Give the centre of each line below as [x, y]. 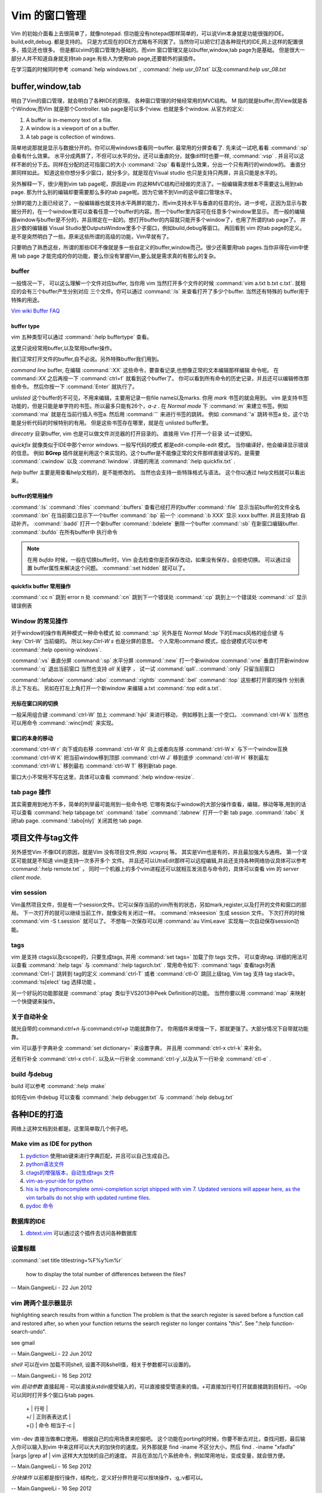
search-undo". [29, 1332]
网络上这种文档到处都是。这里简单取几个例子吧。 [71, 1128]
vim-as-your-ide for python [60, 1181]
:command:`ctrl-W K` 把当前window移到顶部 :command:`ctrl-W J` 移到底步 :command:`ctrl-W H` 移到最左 [140, 757]
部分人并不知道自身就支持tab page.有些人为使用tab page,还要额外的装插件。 [105, 58]
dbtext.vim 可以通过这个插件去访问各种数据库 [81, 1233]
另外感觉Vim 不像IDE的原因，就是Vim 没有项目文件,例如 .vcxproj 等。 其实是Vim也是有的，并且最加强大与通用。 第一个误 [159, 852]
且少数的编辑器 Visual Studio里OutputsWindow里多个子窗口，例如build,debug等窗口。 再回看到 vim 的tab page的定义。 [158, 228]
